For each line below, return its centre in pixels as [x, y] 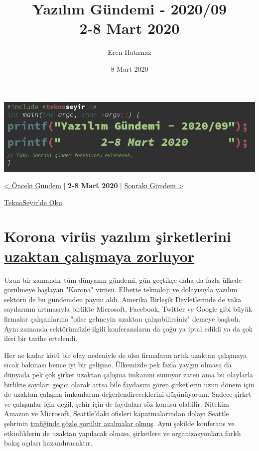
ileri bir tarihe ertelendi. [41, 338]
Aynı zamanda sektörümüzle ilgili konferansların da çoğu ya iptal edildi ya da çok [129, 328]
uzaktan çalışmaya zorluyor [99, 256]
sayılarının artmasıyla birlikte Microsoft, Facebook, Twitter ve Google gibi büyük [128, 309]
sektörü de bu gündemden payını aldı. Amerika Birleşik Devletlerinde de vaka [123, 299]
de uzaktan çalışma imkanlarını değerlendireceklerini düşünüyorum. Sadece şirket [128, 394]
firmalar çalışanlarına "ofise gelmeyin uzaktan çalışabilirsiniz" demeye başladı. [122, 318]
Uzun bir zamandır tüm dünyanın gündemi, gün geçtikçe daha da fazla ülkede [123, 280]
